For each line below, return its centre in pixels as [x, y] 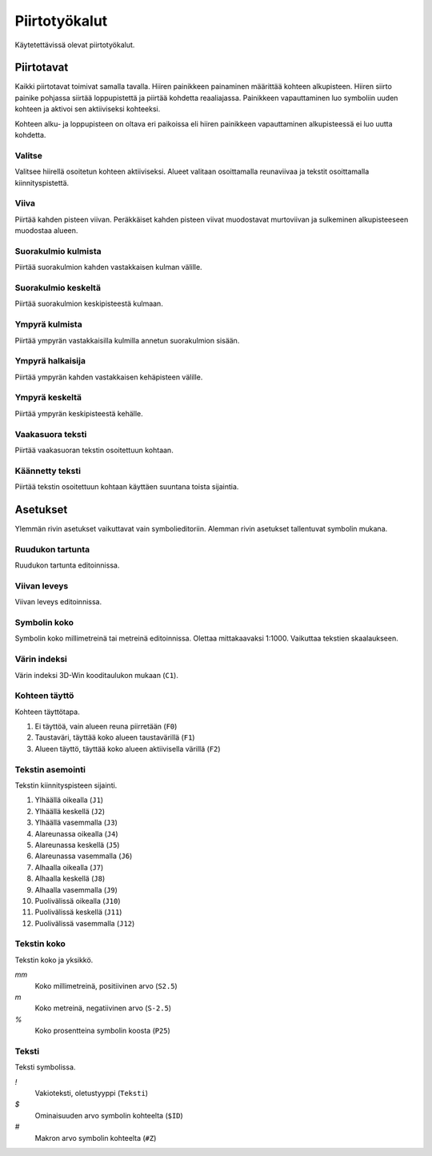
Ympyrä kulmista [49, 324]
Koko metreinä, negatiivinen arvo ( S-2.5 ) [103, 1008]
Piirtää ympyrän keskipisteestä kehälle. [79, 413]
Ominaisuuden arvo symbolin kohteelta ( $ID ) [109, 1115]
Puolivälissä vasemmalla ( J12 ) [85, 923]
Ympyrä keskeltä [48, 398]
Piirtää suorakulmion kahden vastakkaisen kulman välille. [109, 267]
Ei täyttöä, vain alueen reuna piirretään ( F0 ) [106, 727]
